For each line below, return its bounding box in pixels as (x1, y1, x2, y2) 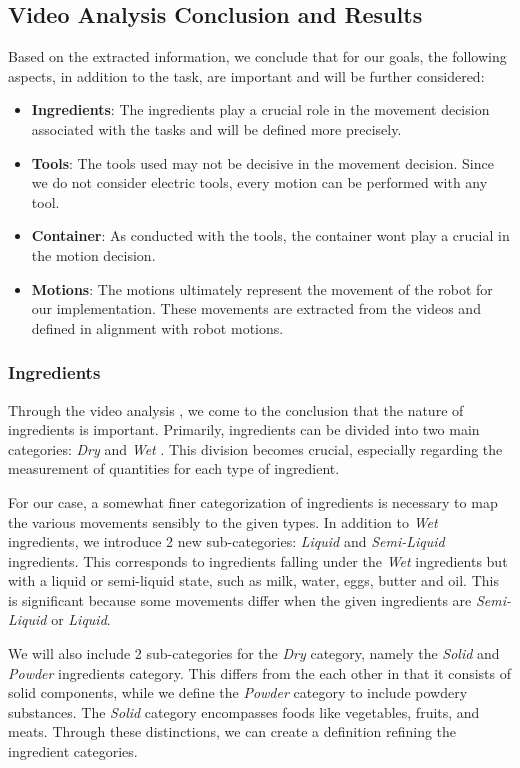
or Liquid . (51, 609, 111, 630)
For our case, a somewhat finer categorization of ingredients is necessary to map (8, 491, 498, 512)
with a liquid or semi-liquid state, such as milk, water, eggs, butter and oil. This (8, 570, 499, 591)
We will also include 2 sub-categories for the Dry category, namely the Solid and (8, 643, 500, 664)
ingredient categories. (8, 741, 138, 762)
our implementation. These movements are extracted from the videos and (31, 298, 481, 319)
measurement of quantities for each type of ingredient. (8, 458, 340, 479)
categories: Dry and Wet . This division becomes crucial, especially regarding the (8, 438, 503, 459)
